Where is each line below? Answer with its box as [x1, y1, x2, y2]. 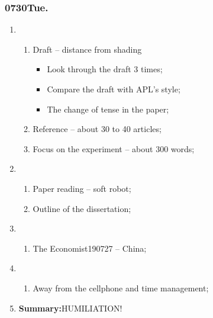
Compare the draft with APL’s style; [47, 83, 180, 95]
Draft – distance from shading [33, 43, 142, 55]
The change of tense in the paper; [47, 102, 169, 115]
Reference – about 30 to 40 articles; [33, 123, 162, 135]
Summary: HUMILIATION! [18, 301, 122, 314]
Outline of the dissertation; [33, 202, 131, 214]
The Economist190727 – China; [33, 242, 147, 254]
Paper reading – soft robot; [33, 182, 131, 194]
